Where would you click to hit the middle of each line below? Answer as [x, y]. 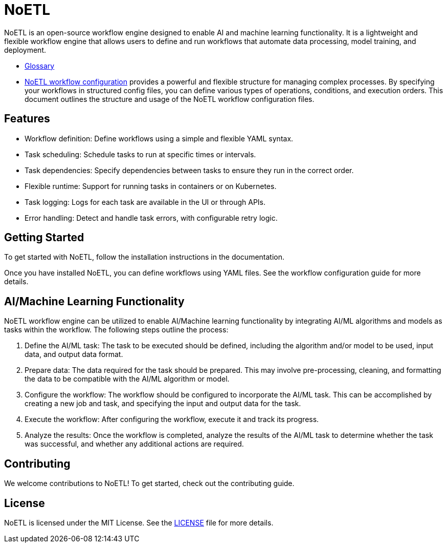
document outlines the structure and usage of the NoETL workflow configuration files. [170, 99]
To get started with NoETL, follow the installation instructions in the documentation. [144, 257]
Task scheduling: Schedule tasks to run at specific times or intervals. [140, 154]
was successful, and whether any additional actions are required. [134, 444]
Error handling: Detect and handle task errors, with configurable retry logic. [151, 218]
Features [27, 119]
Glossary [40, 66]
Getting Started [44, 238]
